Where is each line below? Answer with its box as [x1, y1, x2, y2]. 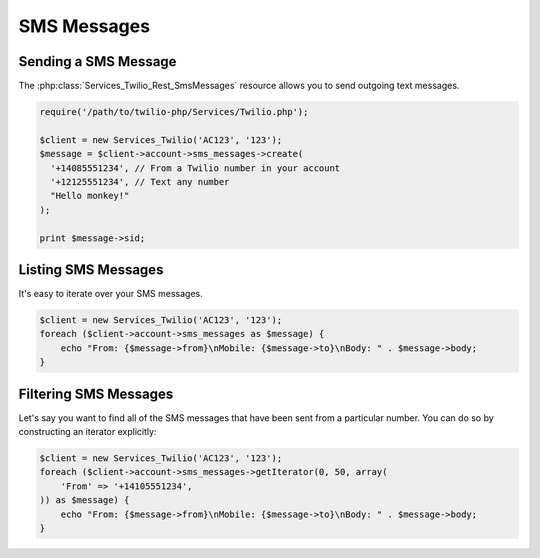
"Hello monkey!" [50, 190, 130, 202]
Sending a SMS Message [18, 53, 177, 70]
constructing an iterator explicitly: [18, 426, 157, 438]
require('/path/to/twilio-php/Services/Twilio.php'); [39, 106, 309, 118]
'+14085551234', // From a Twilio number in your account [50, 162, 341, 174]
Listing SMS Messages [18, 261, 164, 278]
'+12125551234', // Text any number [50, 176, 230, 187]
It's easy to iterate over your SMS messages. [18, 288, 204, 300]
